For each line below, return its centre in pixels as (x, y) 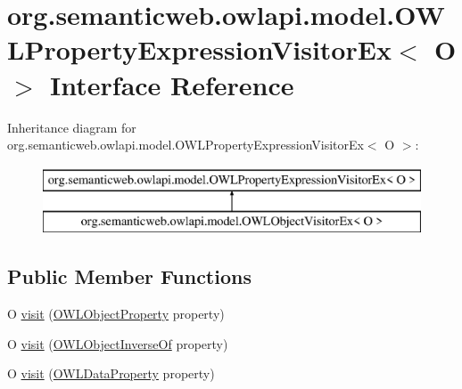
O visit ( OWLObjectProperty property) (116, 314)
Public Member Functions (129, 276)
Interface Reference (172, 84)
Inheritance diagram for (72, 127)
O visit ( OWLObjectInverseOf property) (118, 343)
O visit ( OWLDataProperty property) (111, 373)
